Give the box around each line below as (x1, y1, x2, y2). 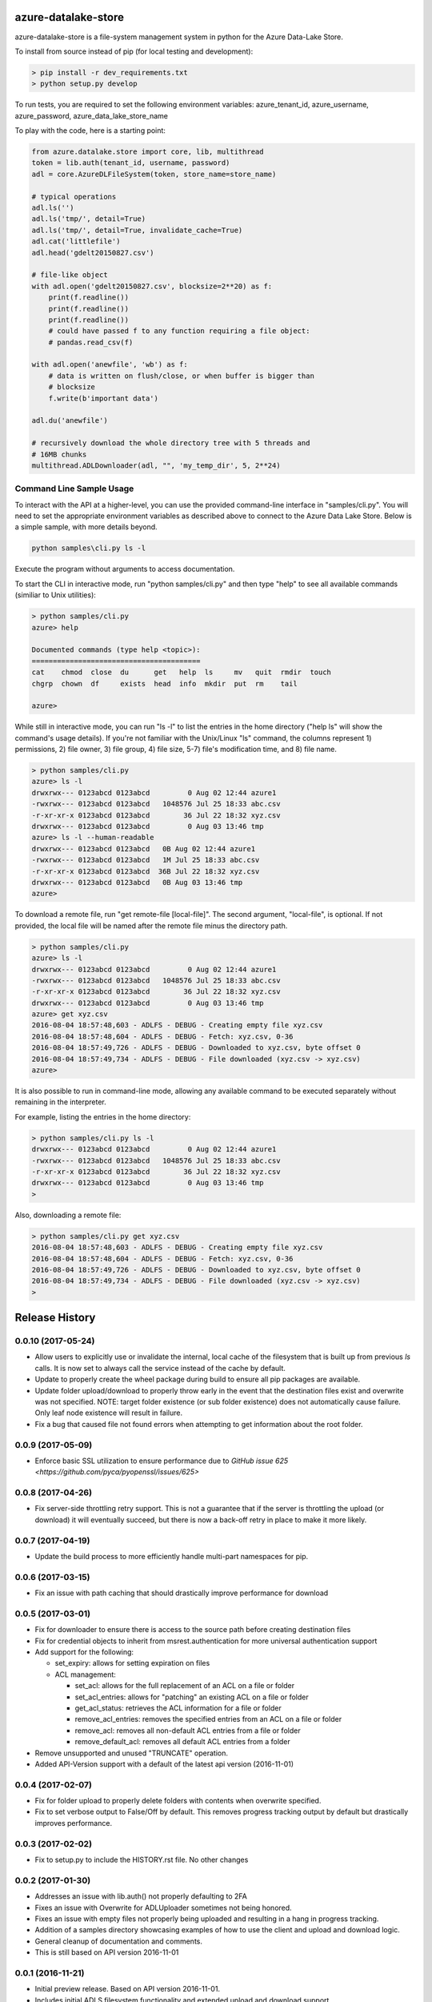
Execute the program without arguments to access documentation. (14, 565, 235, 574)
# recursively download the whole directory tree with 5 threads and (31, 439, 310, 448)
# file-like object (31, 271, 108, 279)
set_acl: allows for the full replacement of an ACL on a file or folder (74, 1681, 295, 1690)
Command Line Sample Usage (14, 483, 134, 494)
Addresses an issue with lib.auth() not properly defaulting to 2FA (34, 1891, 247, 1901)
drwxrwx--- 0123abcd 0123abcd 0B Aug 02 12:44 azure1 (31, 844, 256, 853)
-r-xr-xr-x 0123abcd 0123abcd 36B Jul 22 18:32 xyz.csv (31, 866, 260, 876)
